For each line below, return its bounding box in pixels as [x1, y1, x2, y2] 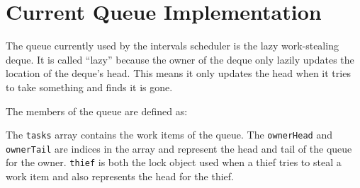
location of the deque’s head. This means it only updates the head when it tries [6, 66, 351, 81]
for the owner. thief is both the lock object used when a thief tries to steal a [6, 155, 342, 170]
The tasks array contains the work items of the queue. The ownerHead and [6, 127, 332, 142]
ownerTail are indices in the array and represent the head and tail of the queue [6, 141, 352, 155]
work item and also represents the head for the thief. [6, 169, 234, 184]
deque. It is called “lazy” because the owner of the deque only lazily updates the [6, 52, 354, 66]
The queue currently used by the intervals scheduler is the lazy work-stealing [6, 38, 339, 53]
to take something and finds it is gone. [6, 79, 173, 94]
